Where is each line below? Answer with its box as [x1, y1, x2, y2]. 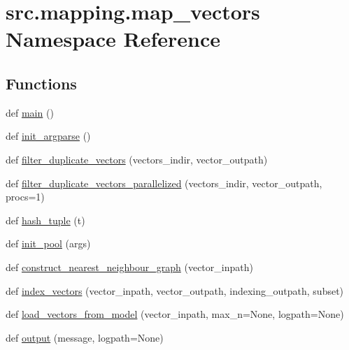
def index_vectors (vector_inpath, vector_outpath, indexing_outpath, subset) [6, 283, 344, 298]
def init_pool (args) [6, 236, 91, 251]
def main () [6, 105, 54, 119]
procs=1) [6, 189, 45, 204]
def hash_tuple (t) [6, 212, 85, 227]
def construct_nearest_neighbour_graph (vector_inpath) [6, 259, 253, 274]
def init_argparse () [6, 129, 91, 143]
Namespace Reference [6, 24, 220, 53]
